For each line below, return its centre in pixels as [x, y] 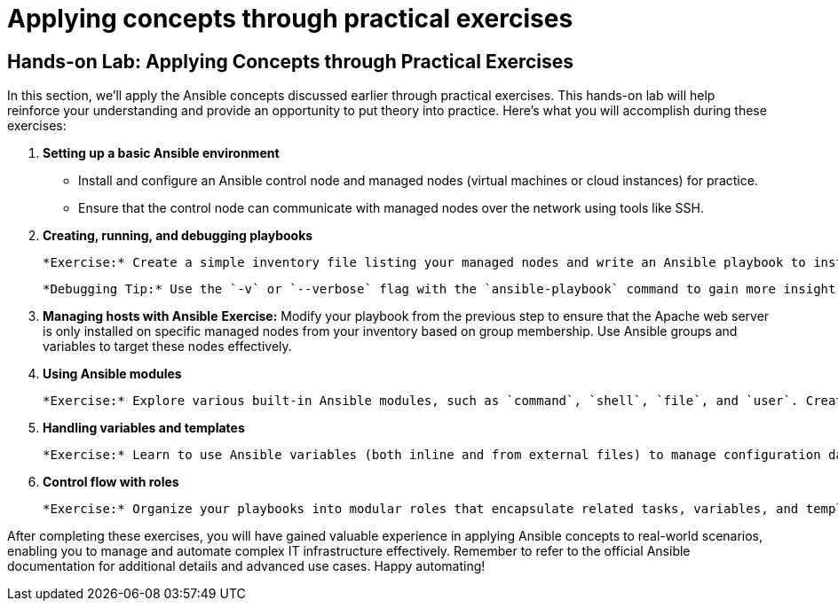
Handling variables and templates [144, 428]
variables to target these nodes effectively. [167, 347]
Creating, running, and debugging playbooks [178, 236]
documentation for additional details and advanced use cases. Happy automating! [246, 566]
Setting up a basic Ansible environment [161, 153]
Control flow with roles [111, 482]
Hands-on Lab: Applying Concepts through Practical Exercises [291, 61]
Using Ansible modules [112, 374]
